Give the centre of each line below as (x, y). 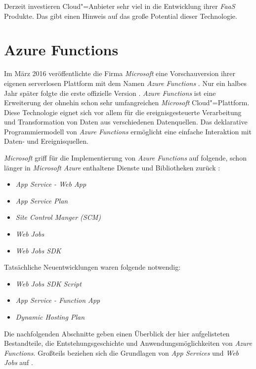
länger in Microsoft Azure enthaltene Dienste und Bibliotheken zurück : (112, 167)
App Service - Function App (58, 300)
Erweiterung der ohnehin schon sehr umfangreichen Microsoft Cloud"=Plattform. (127, 102)
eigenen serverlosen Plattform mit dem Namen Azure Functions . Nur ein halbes (125, 83)
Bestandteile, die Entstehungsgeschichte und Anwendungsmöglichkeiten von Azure (128, 343)
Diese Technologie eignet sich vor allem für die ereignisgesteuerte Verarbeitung (123, 112)
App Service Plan (42, 200)
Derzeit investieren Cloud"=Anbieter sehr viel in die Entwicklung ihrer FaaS (120, 6)
